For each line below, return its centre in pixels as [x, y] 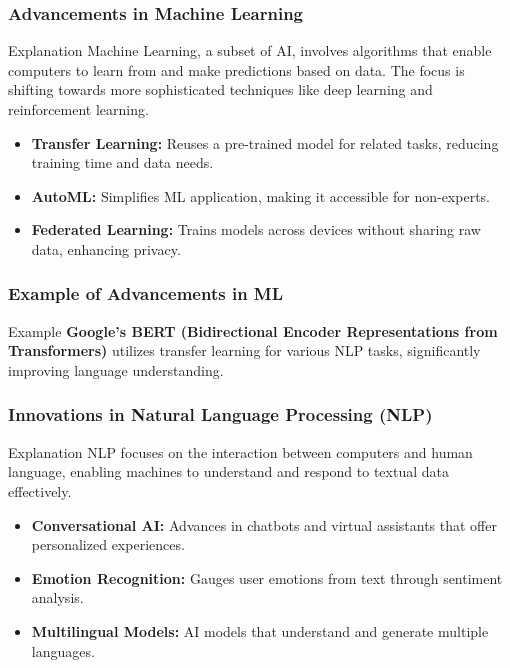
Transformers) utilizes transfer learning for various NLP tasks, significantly [244, 350]
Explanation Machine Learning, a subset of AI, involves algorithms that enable [250, 50]
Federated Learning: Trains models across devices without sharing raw [256, 229]
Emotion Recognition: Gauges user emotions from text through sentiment [267, 577]
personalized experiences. [108, 544]
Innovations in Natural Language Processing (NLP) [220, 414]
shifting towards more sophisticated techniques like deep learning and [220, 89]
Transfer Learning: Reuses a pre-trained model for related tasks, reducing [265, 142]
